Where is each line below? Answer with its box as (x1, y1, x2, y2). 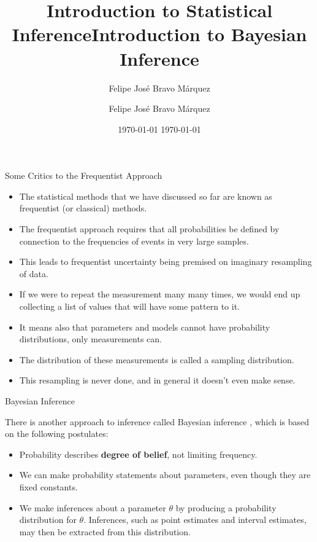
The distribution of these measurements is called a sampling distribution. (19, 353, 294, 366)
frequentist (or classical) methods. (19, 202, 147, 214)
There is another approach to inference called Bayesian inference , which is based (5, 415, 310, 428)
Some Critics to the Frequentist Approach (5, 169, 162, 182)
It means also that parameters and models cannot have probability (19, 320, 270, 333)
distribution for (19, 513, 77, 526)
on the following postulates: (5, 427, 109, 440)
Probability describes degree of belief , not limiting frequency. (19, 447, 258, 460)
